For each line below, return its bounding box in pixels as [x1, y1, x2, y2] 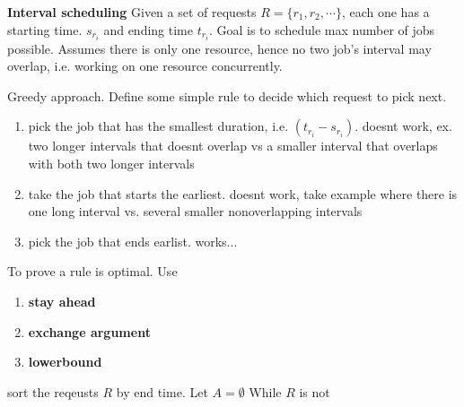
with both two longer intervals [28, 154, 195, 173]
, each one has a [341, 3, 430, 21]
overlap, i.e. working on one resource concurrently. [7, 56, 283, 75]
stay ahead [28, 292, 96, 311]
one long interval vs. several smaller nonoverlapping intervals [28, 202, 363, 221]
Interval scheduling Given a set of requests [7, 3, 257, 21]
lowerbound [28, 352, 102, 371]
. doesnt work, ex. [355, 117, 452, 135]
